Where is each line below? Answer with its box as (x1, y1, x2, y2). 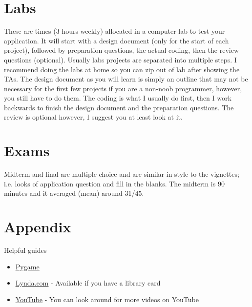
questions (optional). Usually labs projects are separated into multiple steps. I (4, 54, 237, 64)
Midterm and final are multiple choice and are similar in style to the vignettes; (4, 169, 239, 179)
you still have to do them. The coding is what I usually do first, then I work (4, 93, 231, 103)
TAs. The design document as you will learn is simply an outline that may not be (4, 74, 248, 84)
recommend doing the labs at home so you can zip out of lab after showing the (4, 64, 240, 74)
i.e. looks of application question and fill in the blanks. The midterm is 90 (4, 178, 225, 188)
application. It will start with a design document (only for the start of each (4, 35, 229, 45)
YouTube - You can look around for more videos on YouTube (15, 294, 199, 304)
